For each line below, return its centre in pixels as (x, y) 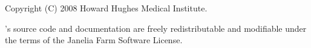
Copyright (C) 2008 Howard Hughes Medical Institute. (106, 8)
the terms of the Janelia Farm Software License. (94, 40)
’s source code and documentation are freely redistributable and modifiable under (156, 28)
